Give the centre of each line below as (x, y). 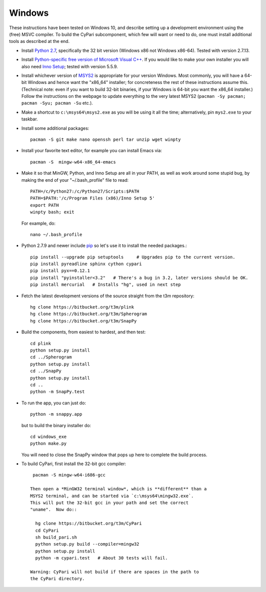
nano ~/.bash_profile (56, 234)
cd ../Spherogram (51, 357)
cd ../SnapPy (46, 371)
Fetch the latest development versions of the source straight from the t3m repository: (108, 296)
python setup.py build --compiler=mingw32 (87, 544)
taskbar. (30, 119)
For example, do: (39, 223)
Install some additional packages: (55, 128)
